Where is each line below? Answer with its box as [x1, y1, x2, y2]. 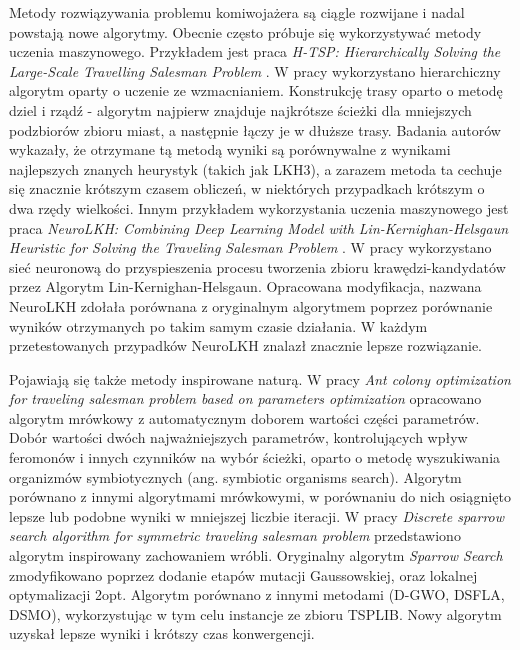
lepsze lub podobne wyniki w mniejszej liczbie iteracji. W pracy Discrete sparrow [9, 505, 505, 526]
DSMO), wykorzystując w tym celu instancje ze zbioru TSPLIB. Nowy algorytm [9, 603, 502, 624]
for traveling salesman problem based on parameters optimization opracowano [9, 388, 482, 409]
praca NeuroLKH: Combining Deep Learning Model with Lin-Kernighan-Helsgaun [9, 217, 509, 238]
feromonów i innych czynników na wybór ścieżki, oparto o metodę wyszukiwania [9, 447, 501, 468]
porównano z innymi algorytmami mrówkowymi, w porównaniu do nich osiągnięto [9, 486, 511, 507]
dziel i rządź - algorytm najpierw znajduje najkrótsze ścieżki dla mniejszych [9, 99, 472, 120]
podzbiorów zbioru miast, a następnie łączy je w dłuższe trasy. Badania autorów [9, 119, 501, 140]
